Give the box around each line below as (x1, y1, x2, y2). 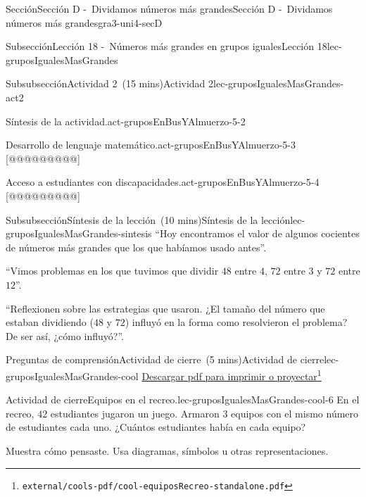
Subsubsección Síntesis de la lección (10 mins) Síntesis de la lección (6, 212, 291, 227)
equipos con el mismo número (231, 405, 359, 420)
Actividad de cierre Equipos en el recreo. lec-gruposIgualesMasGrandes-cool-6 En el (6, 392, 360, 407)
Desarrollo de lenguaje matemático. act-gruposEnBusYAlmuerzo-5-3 (6, 137, 296, 152)
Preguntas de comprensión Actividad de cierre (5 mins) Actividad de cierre (6, 352, 324, 367)
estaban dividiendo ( (6, 315, 94, 329)
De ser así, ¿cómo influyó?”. (6, 328, 124, 343)
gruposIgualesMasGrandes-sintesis (6, 226, 152, 241)
